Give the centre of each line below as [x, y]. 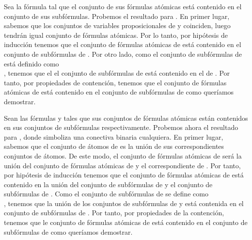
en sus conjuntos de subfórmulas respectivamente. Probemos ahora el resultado [121, 127]
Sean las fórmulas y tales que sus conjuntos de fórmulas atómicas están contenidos [126, 118]
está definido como [31, 63]
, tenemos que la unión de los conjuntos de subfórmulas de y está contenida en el [124, 203]
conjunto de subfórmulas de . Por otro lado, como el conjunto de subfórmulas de [123, 54]
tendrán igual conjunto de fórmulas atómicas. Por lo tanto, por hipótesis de [116, 35]
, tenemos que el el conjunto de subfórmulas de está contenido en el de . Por [117, 73]
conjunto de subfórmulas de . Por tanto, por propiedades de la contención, [114, 213]
